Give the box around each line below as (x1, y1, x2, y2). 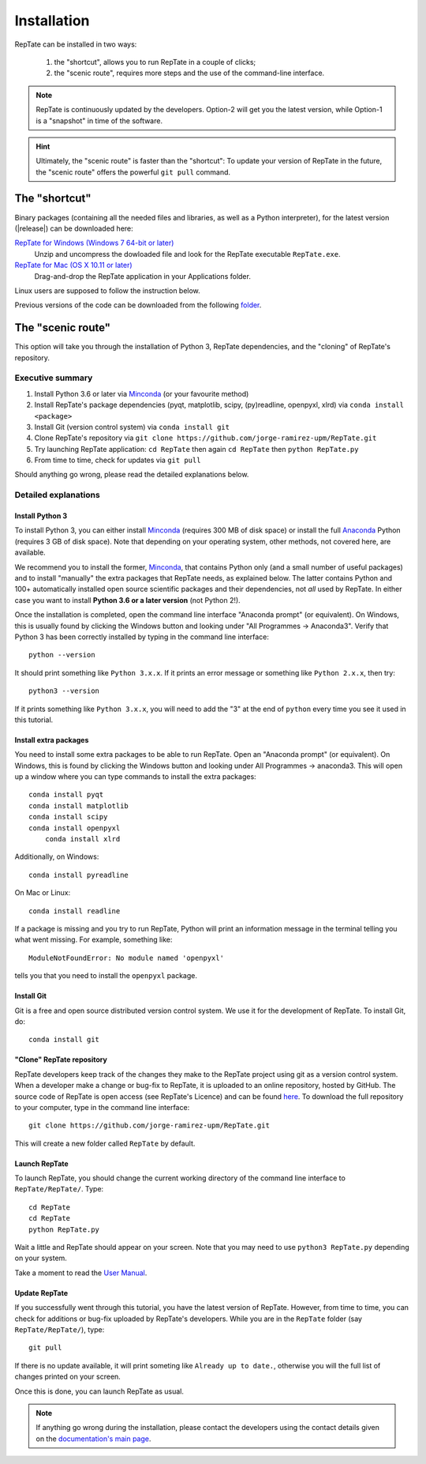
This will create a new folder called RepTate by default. (14, 1138, 196, 1148)
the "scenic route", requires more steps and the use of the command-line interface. (54, 68, 325, 78)
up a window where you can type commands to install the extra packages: (14, 772, 256, 781)
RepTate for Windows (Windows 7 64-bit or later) (14, 238, 174, 248)
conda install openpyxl (28, 823, 121, 833)
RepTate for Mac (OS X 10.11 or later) (14, 261, 133, 270)
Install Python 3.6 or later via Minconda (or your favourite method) (34, 389, 249, 398)
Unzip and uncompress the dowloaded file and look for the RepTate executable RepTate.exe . (34, 249, 341, 258)
